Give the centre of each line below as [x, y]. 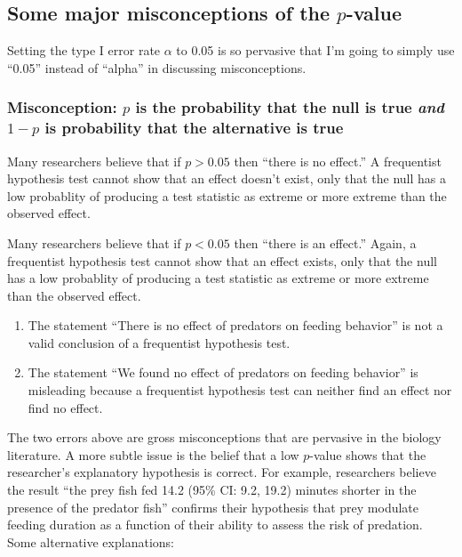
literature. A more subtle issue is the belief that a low [153, 454]
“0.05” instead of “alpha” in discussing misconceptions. [157, 67]
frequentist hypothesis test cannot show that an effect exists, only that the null [222, 260]
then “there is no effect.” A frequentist [338, 161]
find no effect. [65, 407]
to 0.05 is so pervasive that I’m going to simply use [315, 50]
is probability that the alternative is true [194, 128]
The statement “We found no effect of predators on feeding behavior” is [223, 372]
